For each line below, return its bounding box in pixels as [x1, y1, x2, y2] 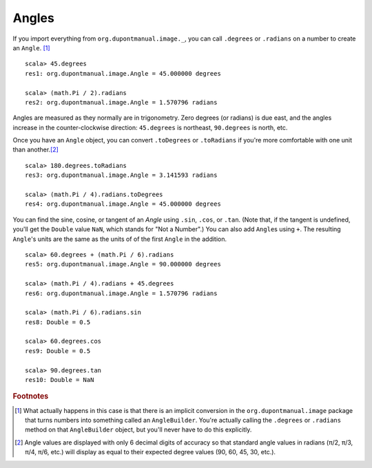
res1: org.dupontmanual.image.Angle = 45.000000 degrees [25, 70, 222, 77]
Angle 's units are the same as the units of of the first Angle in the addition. [12, 235, 227, 243]
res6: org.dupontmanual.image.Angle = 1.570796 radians [25, 289, 218, 297]
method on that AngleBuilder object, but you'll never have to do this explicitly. [25, 425, 252, 434]
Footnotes [12, 392, 49, 401]
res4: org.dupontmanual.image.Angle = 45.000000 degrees [25, 200, 222, 208]
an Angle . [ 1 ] [12, 43, 51, 52]
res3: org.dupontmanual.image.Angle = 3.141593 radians [25, 171, 218, 179]
